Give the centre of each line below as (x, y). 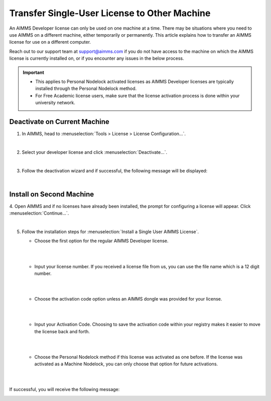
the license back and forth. (62, 331)
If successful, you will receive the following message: (64, 389)
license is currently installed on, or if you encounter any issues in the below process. (97, 58)
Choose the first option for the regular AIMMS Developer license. (101, 241)
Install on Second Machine (52, 194)
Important (34, 72)
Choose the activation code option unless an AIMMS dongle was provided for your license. (128, 299)
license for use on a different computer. (50, 42)
